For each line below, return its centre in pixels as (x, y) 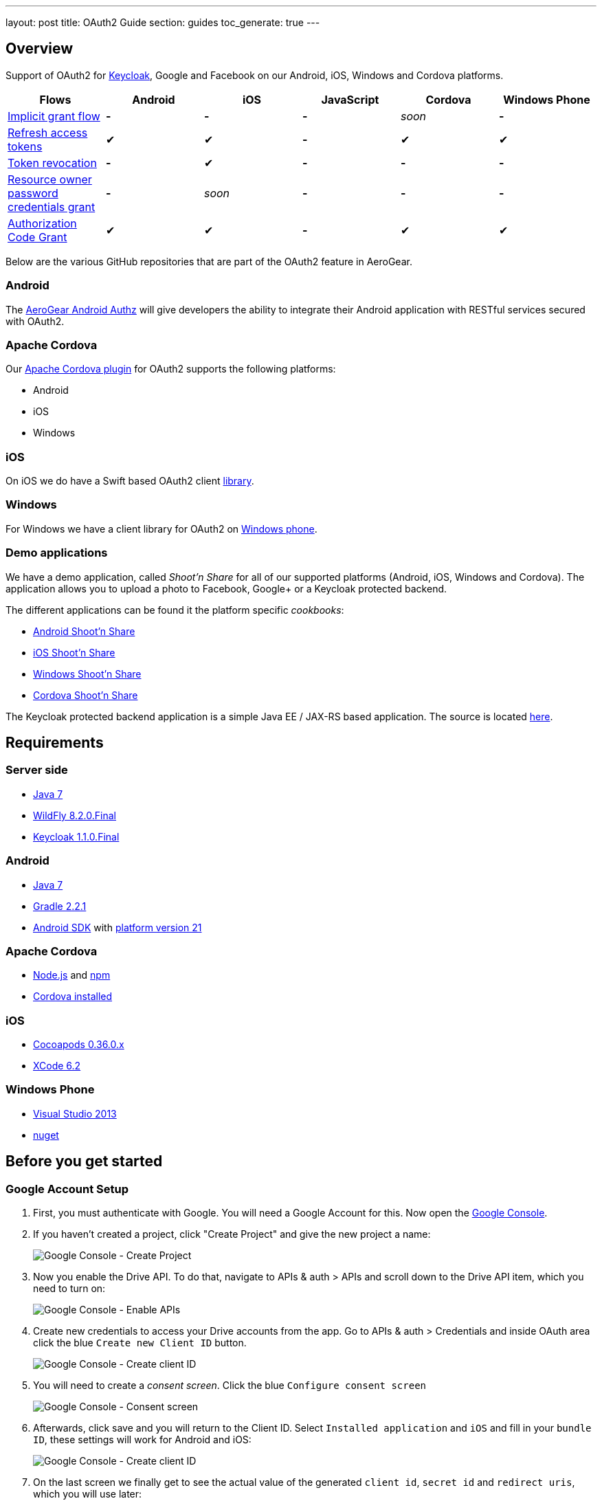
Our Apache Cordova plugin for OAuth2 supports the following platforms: (171, 369)
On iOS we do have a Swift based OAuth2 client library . (130, 481)
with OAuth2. (35, 321)
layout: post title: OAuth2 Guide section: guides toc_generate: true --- (163, 22)
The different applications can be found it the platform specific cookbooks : (175, 610)
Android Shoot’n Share (84, 631)
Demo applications (57, 553)
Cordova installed (73, 997)
